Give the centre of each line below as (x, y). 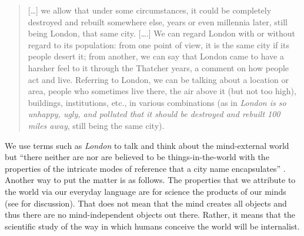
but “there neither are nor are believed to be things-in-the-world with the (137, 157)
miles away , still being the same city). (96, 125)
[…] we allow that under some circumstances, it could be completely (150, 10)
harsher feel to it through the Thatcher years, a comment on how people (158, 67)
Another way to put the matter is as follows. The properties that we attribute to (150, 180)
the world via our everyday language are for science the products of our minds (146, 191)
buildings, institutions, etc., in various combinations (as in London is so (157, 102)
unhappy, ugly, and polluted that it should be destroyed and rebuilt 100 (154, 114)
